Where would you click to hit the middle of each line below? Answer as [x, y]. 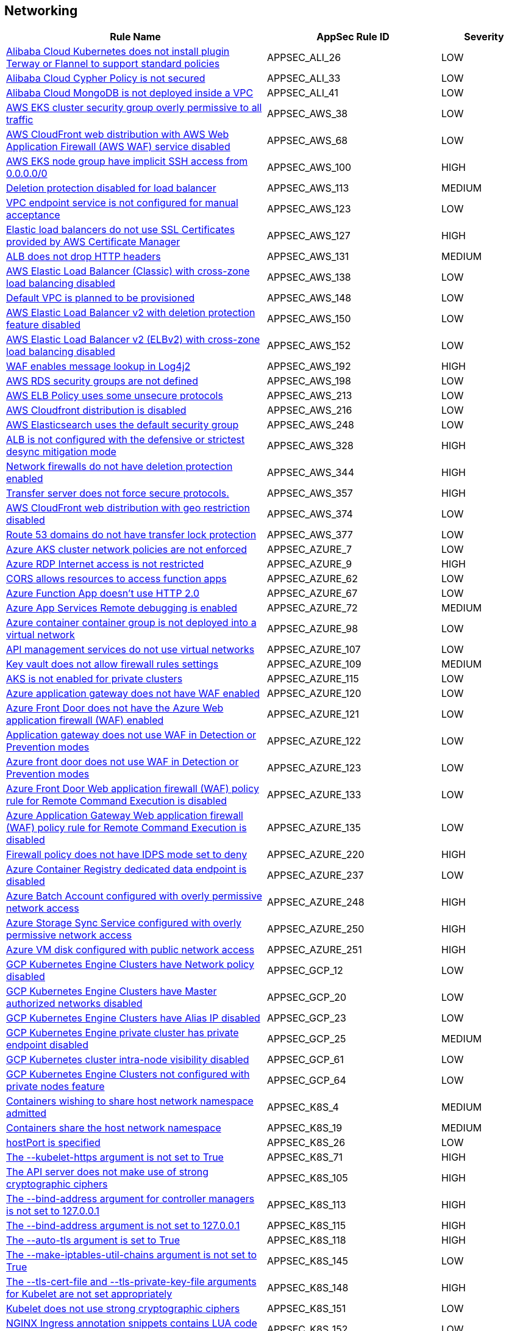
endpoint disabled [47, 1045]
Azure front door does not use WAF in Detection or [123, 762]
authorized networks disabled [74, 1004]
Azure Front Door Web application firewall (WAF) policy [133, 789]
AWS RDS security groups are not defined [102, 381]
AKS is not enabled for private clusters [94, 679]
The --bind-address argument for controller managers [130, 1199]
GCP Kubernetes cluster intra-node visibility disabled [128, 1060]
